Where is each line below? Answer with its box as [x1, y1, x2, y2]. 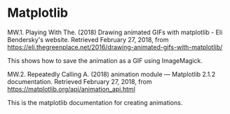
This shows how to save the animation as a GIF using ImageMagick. [7, 56, 203, 64]
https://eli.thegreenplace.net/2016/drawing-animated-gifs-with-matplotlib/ [7, 43, 223, 51]
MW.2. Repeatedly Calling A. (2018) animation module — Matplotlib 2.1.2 [7, 70, 216, 78]
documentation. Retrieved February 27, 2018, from [7, 77, 152, 85]
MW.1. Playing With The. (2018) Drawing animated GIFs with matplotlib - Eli [7, 28, 223, 36]
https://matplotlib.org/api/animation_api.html [7, 85, 135, 93]
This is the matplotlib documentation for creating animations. [7, 98, 183, 106]
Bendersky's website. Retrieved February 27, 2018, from [7, 35, 169, 43]
